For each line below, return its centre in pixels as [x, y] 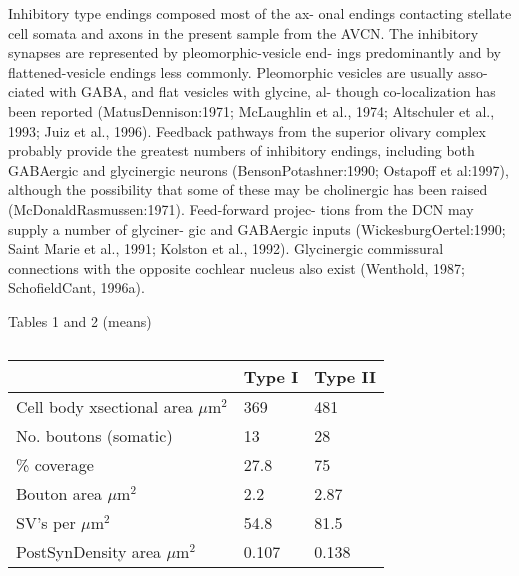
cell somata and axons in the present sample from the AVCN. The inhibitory [243, 32]
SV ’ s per [46, 522]
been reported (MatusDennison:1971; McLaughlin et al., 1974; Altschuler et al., [251, 110]
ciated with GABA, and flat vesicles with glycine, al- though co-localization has [252, 91]
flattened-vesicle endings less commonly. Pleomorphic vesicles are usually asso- [248, 71]
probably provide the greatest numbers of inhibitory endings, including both [241, 150]
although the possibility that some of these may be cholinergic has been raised [248, 189]
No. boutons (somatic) [94, 435]
